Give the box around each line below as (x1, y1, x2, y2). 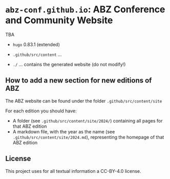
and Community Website (5, 14, 113, 26)
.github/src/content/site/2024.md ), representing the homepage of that (12, 134, 164, 140)
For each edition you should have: (5, 108, 77, 114)
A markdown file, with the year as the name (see (12, 128, 115, 134)
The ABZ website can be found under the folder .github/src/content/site (5, 97, 162, 104)
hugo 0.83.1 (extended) (12, 41, 60, 47)
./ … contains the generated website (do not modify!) (12, 61, 126, 67)
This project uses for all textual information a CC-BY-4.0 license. (5, 168, 141, 174)
